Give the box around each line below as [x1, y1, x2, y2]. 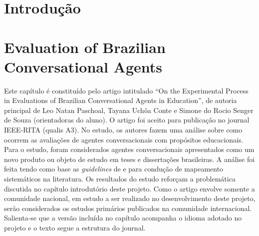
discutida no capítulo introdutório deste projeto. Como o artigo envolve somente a [4, 183, 255, 193]
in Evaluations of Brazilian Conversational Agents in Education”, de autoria [4, 95, 237, 105]
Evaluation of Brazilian [4, 36, 166, 57]
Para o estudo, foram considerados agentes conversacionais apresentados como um [4, 144, 255, 154]
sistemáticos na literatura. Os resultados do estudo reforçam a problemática [4, 173, 236, 184]
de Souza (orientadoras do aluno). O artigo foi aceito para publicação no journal [4, 114, 250, 125]
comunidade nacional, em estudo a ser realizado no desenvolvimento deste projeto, [4, 193, 256, 203]
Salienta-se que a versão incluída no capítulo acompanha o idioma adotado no [4, 212, 242, 223]
